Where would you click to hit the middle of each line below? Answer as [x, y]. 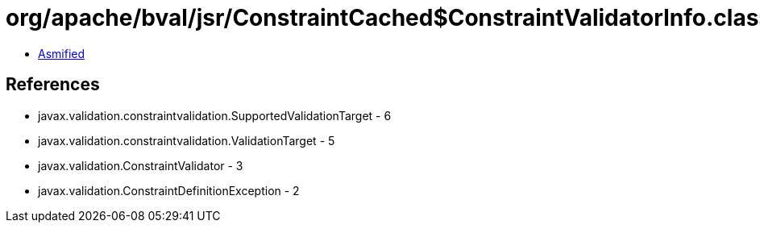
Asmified [62, 53]
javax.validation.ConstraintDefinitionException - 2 [169, 190]
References [53, 85]
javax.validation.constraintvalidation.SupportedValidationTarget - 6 [215, 115]
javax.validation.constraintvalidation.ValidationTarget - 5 [187, 140]
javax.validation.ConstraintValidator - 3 [141, 165]
